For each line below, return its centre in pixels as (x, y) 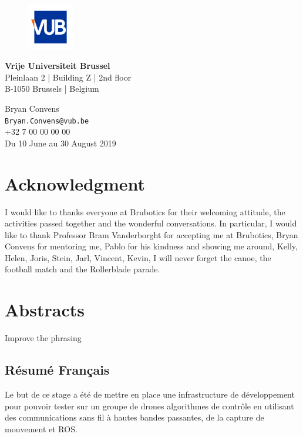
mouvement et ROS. (41, 428)
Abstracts (45, 310)
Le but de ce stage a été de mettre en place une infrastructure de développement (150, 394)
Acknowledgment (75, 183)
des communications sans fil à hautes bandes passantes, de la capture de (134, 417)
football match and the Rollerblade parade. (83, 269)
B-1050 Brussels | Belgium (52, 89)
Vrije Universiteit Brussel (58, 66)
